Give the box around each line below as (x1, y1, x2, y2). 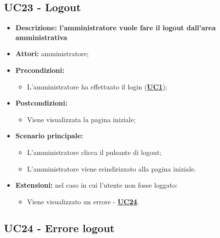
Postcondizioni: (15, 98, 68, 108)
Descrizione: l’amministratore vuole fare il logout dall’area (15, 22, 216, 33)
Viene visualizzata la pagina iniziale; (27, 114, 136, 124)
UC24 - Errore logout (4, 220, 115, 235)
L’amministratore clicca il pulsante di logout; (27, 147, 161, 157)
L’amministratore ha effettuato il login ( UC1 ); (27, 81, 167, 91)
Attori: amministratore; (15, 48, 89, 59)
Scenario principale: (15, 130, 83, 141)
